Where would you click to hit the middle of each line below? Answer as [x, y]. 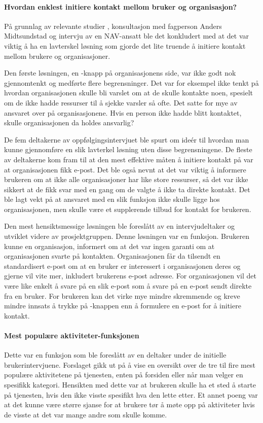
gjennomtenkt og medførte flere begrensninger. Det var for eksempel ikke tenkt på [131, 82]
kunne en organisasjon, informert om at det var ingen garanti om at [109, 246]
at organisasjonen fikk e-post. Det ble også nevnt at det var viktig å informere [125, 169]
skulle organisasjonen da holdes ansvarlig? [69, 122]
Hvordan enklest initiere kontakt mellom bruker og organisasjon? [121, 6]
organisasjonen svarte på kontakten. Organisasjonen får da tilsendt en [112, 256]
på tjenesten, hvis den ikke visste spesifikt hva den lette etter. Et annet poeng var [131, 394]
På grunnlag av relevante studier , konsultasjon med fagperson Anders [113, 26]
